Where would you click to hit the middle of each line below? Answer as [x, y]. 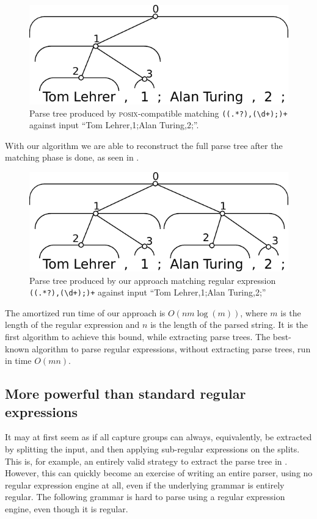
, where [254, 312]
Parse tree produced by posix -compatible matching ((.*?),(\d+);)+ [158, 113]
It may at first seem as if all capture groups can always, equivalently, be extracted [158, 437]
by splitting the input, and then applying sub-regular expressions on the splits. [152, 448]
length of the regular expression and [72, 325]
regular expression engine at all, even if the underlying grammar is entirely [145, 485]
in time [18, 361]
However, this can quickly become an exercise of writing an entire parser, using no [159, 473]
